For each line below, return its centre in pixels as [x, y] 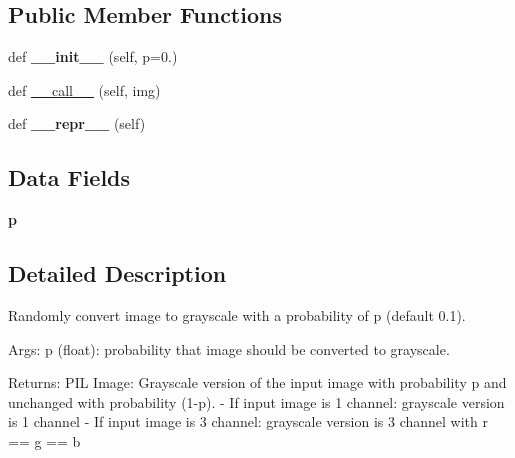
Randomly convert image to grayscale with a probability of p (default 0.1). [237, 314]
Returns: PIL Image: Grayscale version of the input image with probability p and [257, 382]
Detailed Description [117, 273]
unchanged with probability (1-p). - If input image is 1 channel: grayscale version [256, 401]
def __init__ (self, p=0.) [93, 56]
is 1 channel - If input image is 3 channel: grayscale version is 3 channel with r [248, 421]
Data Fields [69, 177]
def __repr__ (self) [77, 123]
